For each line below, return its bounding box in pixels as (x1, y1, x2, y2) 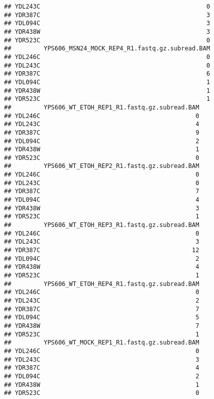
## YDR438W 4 (4, 263, 199, 271)
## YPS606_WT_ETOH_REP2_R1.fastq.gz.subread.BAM (4, 162, 199, 170)
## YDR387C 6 (4, 70, 210, 78)
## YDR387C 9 (4, 129, 199, 136)
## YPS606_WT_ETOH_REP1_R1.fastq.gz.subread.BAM (4, 103, 199, 111)
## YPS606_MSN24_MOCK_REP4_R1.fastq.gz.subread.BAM (4, 45, 210, 52)
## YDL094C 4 (4, 196, 199, 204)
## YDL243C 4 (4, 121, 199, 128)
